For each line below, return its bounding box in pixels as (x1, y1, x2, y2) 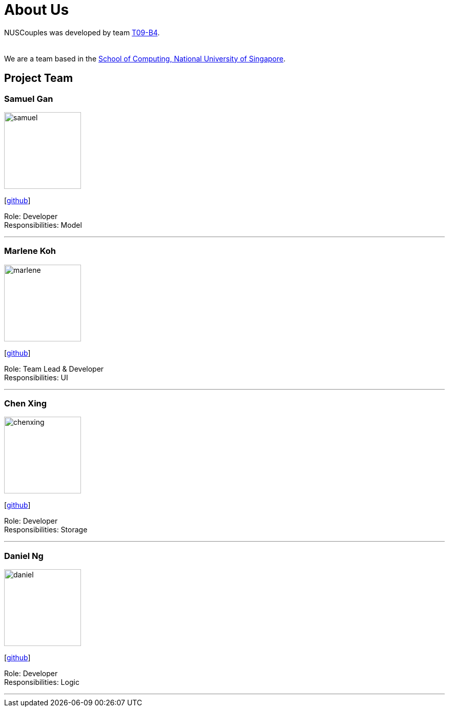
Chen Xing (4, 398, 47, 409)
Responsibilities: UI (4, 373, 68, 382)
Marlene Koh (4, 246, 56, 256)
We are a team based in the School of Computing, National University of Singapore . (4, 54, 286, 63)
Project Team (4, 72, 73, 85)
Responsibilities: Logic (4, 678, 79, 687)
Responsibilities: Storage (4, 525, 88, 534)
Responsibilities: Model (4, 220, 82, 229)
